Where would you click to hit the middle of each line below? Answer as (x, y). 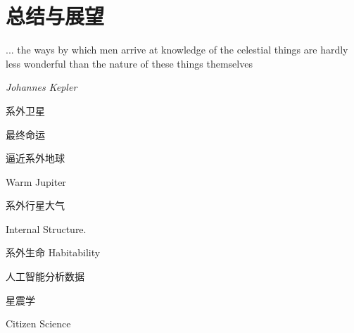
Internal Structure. (46, 228)
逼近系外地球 (35, 158)
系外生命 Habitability (53, 252)
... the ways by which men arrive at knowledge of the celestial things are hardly (177, 50)
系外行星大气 (35, 205)
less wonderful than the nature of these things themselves (129, 63)
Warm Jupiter (36, 181)
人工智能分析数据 (45, 276)
